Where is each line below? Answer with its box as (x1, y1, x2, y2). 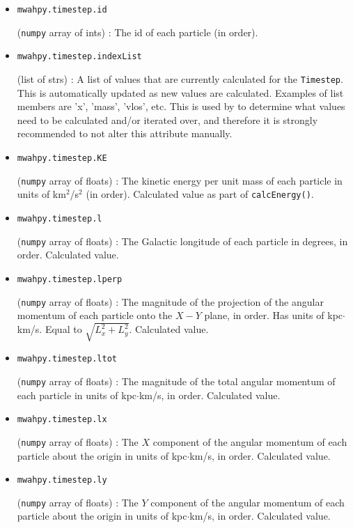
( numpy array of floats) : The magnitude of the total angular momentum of (17, 373, 336, 388)
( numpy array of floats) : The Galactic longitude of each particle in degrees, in (17, 233, 348, 248)
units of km (17, 187, 66, 201)
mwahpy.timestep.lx (17, 414, 107, 425)
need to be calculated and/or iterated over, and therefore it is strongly (17, 112, 318, 127)
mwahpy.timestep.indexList (17, 52, 142, 62)
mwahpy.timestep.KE (17, 153, 107, 163)
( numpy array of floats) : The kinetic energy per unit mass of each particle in (17, 173, 343, 187)
